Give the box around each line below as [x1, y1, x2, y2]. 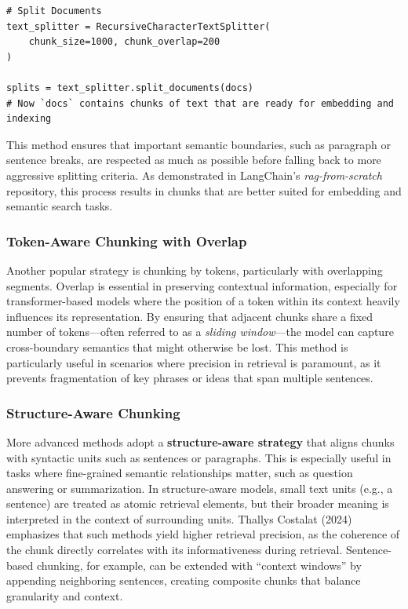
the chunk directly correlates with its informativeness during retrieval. [6, 542, 343, 558]
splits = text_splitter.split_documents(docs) [6, 82, 253, 93]
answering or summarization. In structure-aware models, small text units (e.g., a [6, 480, 393, 496]
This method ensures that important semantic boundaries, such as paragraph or [6, 136, 392, 152]
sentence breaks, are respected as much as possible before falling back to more [6, 151, 381, 168]
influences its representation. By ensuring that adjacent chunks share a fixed [6, 308, 373, 324]
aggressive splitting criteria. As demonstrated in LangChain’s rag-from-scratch [6, 166, 382, 183]
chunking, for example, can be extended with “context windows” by [36, 556, 362, 573]
